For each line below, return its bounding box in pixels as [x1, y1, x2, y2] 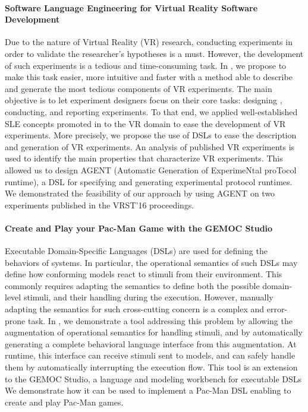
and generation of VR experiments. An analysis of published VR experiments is [5, 140, 295, 153]
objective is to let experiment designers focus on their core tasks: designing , [5, 94, 282, 106]
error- [266, 303, 288, 315]
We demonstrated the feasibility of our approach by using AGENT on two [5, 187, 275, 199]
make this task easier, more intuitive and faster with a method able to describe [5, 71, 293, 83]
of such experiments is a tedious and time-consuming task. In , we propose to [5, 59, 287, 71]
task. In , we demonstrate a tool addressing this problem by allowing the [27, 314, 293, 327]
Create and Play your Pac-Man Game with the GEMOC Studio [5, 221, 273, 234]
